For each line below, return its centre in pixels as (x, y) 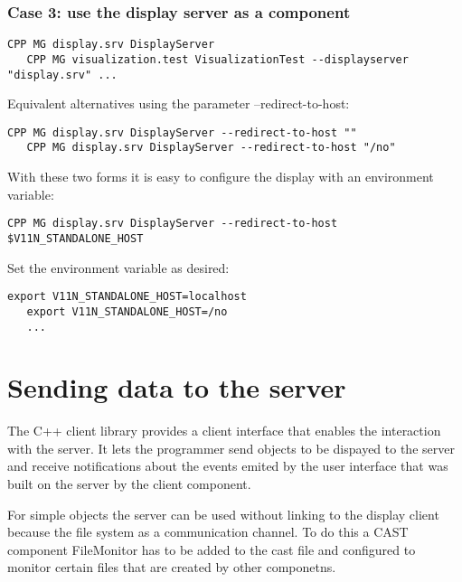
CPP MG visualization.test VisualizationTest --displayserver (217, 59)
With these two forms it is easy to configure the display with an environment (221, 177)
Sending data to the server (177, 387)
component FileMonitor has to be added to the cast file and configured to (212, 549)
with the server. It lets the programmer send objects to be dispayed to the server (231, 448)
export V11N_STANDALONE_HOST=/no (127, 311)
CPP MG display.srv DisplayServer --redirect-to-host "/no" (211, 148)
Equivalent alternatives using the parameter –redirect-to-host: (179, 103)
